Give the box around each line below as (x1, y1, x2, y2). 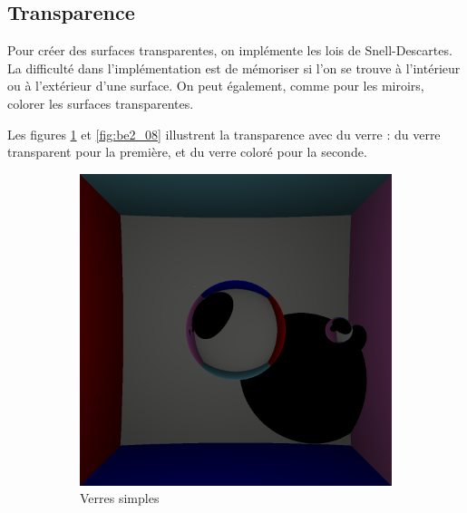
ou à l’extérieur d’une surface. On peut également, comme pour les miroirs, (7, 76, 424, 95)
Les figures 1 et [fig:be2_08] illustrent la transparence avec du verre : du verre (7, 124, 441, 143)
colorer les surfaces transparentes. (7, 93, 194, 112)
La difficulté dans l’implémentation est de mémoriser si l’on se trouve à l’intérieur (7, 58, 461, 77)
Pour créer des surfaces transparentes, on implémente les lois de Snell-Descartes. (7, 41, 452, 60)
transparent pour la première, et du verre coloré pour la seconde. (7, 142, 367, 161)
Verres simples (80, 489, 160, 508)
